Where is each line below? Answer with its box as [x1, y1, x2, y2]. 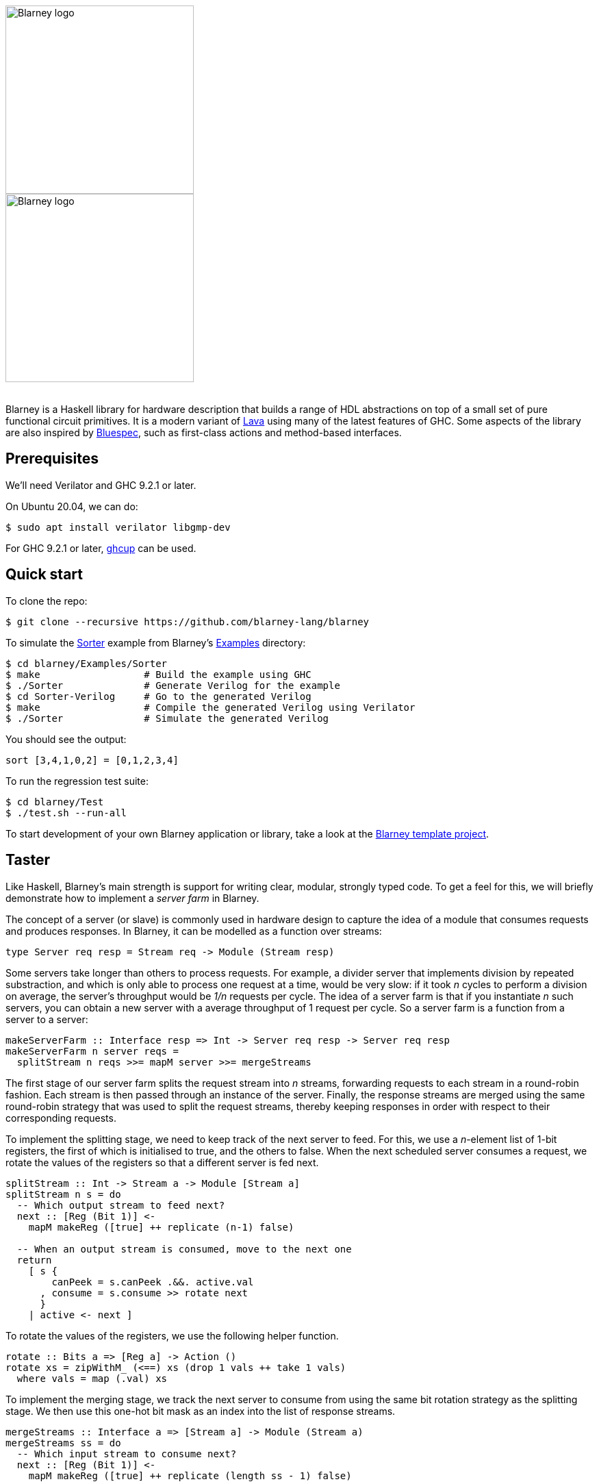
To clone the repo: [5, 594, 88, 607]
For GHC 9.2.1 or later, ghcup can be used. [5, 542, 196, 554]
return [16, 1254, 52, 1266]
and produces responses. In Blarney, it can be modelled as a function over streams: [5, 925, 382, 937]
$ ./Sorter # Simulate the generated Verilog [5, 712, 329, 724]
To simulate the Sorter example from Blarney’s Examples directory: [5, 636, 306, 649]
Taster [5, 851, 50, 869]
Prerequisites [5, 450, 99, 468]
